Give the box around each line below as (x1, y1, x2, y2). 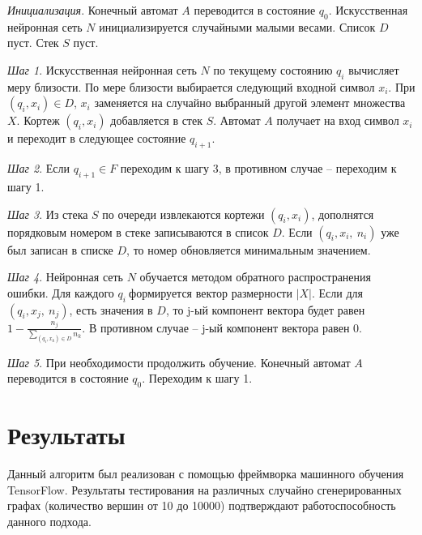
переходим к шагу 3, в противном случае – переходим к (120, 160, 397, 177)
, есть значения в (69, 301, 153, 318)
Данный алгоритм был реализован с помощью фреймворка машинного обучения (7, 465, 404, 482)
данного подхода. (7, 512, 92, 529)
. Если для (312, 284, 364, 301)
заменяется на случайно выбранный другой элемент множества (94, 94, 406, 111)
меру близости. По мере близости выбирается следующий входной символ (7, 78, 375, 95)
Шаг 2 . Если (7, 160, 70, 177)
